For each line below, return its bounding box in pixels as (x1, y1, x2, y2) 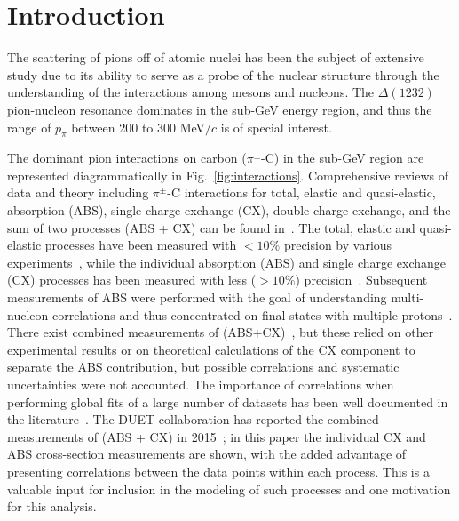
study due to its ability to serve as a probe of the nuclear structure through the (7, 65, 439, 84)
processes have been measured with (44, 236, 237, 254)
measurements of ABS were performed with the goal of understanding (7, 288, 387, 307)
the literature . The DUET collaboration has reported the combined (7, 410, 379, 429)
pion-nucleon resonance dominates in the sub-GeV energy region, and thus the (7, 100, 432, 118)
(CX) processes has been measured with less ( (7, 270, 257, 289)
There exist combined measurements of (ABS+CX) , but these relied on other (7, 323, 434, 341)
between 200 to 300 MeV (71, 117, 206, 136)
